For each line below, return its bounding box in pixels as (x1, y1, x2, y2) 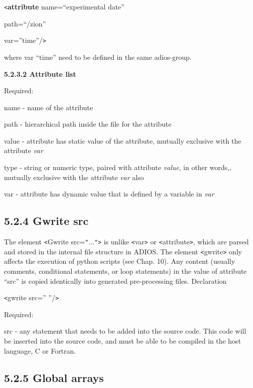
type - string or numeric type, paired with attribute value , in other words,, (4, 162, 232, 173)
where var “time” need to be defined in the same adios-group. (4, 51, 192, 62)
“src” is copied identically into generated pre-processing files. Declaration (4, 275, 227, 286)
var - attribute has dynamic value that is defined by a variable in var (4, 189, 214, 199)
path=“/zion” (4, 18, 46, 28)
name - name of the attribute (4, 102, 93, 112)
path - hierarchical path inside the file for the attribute (4, 119, 172, 129)
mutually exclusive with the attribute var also (4, 172, 144, 182)
